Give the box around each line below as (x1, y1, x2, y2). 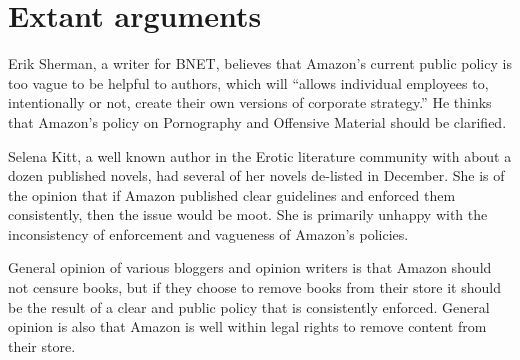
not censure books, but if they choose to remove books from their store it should (8, 277, 501, 298)
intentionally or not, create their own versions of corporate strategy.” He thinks (8, 92, 492, 113)
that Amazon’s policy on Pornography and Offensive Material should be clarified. (8, 111, 507, 132)
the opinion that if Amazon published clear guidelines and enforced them (8, 184, 456, 205)
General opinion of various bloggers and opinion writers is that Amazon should (8, 257, 492, 278)
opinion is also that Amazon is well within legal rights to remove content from (8, 316, 487, 337)
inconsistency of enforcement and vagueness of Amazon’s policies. (8, 223, 409, 244)
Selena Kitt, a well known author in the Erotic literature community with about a (8, 145, 512, 166)
